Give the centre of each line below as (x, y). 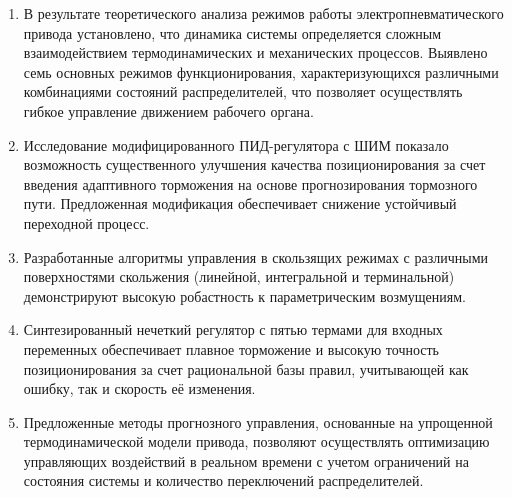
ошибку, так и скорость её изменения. (139, 388)
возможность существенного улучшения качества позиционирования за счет (254, 164)
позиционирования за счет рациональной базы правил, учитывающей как (246, 368)
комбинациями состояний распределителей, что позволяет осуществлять (243, 91)
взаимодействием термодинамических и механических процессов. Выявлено (255, 52)
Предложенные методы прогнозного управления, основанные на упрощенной (258, 421)
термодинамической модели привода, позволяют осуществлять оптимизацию (256, 441)
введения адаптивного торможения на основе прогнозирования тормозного (250, 183)
